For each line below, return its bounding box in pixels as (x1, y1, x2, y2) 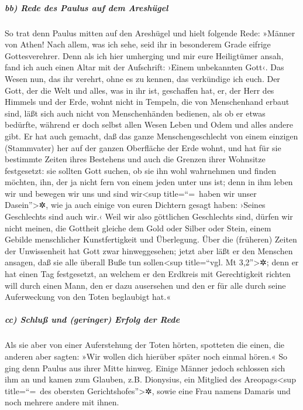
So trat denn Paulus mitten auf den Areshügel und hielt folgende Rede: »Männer (5, 26, 295, 39)
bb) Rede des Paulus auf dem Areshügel (5, 1, 168, 13)
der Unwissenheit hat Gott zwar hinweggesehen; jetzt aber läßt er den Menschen (5, 244, 293, 257)
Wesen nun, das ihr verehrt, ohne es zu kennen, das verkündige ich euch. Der (5, 72, 280, 84)
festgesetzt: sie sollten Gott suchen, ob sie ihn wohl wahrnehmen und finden (5, 164, 277, 176)
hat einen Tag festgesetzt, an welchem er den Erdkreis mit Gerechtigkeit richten (5, 268, 291, 280)
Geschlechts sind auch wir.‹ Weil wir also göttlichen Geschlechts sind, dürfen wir (5, 210, 293, 223)
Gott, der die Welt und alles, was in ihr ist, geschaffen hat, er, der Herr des (5, 84, 274, 96)
